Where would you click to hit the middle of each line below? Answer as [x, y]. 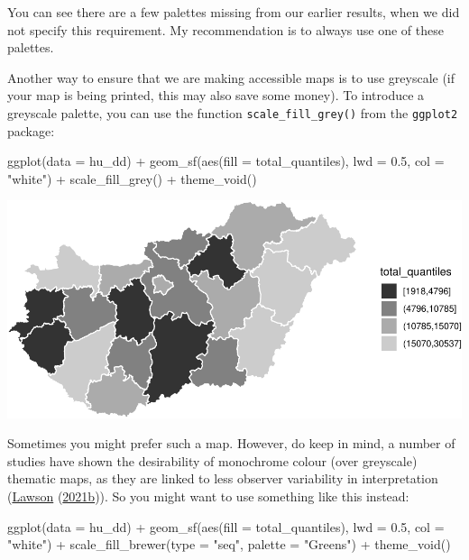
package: [31, 130]
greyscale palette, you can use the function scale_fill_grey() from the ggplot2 [233, 112]
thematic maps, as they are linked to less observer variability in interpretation [223, 478]
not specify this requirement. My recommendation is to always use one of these [225, 29]
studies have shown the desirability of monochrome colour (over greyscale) [212, 460]
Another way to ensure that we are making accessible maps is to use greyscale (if [231, 77]
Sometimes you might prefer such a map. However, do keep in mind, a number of [231, 443]
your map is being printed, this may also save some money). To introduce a [216, 95]
